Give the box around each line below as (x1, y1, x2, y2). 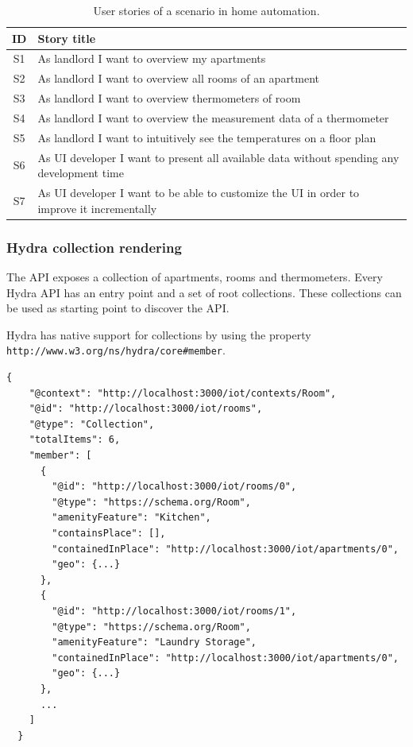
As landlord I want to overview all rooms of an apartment (37, 70, 320, 87)
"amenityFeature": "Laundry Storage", (52, 637, 257, 648)
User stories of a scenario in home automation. (93, 2, 320, 18)
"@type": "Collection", (29, 418, 155, 430)
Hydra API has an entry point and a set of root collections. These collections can (6, 284, 402, 300)
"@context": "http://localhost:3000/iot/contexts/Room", (29, 387, 337, 399)
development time (37, 164, 124, 181)
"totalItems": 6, (29, 434, 121, 446)
